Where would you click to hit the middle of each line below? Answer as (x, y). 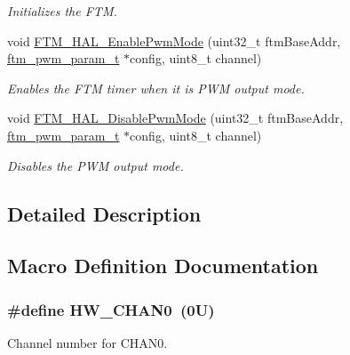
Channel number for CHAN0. (87, 342)
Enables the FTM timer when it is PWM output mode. (156, 88)
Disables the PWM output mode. (95, 165)
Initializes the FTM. (62, 11)
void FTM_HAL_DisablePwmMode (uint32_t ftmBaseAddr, (175, 118)
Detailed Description (104, 213)
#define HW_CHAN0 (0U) (111, 309)
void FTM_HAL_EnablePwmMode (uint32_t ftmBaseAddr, (174, 40)
